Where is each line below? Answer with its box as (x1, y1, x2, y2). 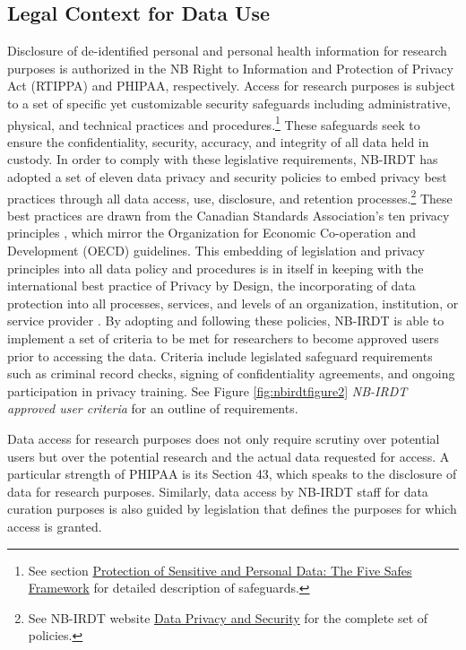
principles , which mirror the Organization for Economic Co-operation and (7, 223, 416, 242)
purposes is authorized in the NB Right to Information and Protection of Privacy (7, 58, 453, 77)
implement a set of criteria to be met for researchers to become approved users (7, 329, 439, 348)
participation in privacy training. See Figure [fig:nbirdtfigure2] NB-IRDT (7, 381, 408, 400)
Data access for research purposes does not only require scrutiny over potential (7, 429, 440, 447)
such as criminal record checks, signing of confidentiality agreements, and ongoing (7, 364, 455, 383)
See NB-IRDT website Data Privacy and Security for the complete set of (28, 608, 428, 627)
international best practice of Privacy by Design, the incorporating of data (7, 276, 416, 295)
